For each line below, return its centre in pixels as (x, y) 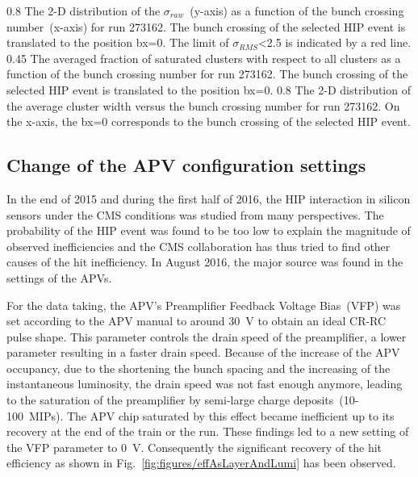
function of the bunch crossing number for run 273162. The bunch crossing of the (207, 74)
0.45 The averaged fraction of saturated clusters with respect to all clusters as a (204, 58)
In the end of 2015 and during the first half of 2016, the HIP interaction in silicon (209, 198)
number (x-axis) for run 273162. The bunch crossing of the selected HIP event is (206, 26)
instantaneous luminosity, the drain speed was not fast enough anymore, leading (205, 384)
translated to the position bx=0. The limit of (118, 42)
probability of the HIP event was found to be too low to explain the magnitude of (209, 230)
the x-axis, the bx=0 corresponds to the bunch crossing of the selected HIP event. (209, 121)
